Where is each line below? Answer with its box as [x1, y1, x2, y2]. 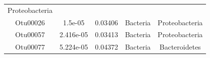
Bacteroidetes [159, 42, 201, 52]
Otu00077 [15, 42, 45, 52]
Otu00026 [15, 17, 45, 27]
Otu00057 [15, 29, 45, 40]
